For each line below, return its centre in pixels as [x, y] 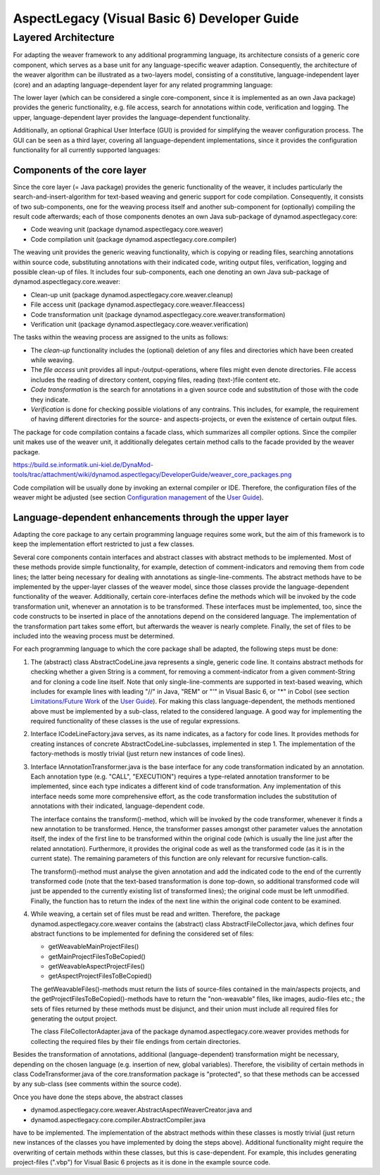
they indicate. [50, 399]
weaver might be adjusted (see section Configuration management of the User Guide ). [138, 497]
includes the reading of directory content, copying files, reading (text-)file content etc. [156, 380]
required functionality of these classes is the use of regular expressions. [135, 721]
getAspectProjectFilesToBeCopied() [100, 976]
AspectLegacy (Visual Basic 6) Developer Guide [156, 18]
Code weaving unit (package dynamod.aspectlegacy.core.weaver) [127, 230]
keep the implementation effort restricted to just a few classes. [104, 544]
